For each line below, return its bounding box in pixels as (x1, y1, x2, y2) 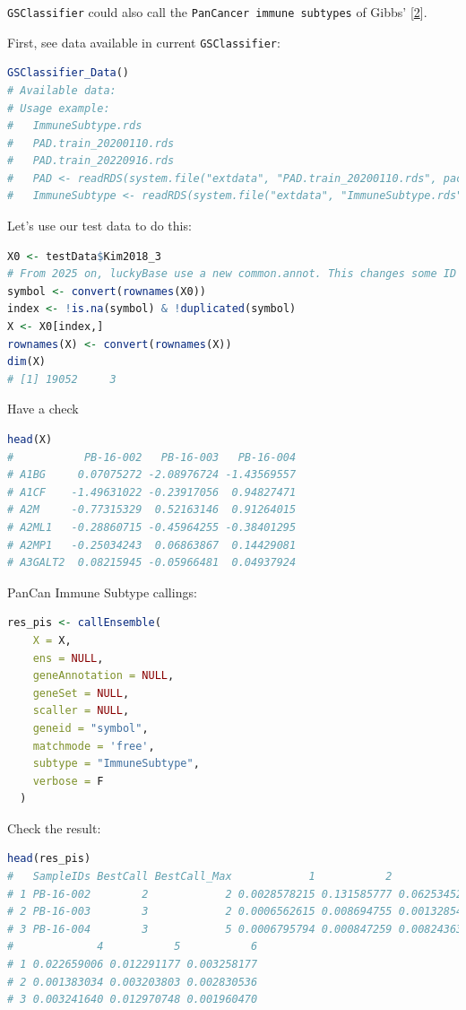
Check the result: (7, 818, 101, 837)
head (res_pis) (7, 852, 91, 866)
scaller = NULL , (32, 704, 130, 718)
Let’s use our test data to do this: (7, 216, 192, 235)
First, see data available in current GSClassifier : (7, 32, 280, 51)
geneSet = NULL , (32, 686, 130, 700)
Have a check (7, 399, 79, 418)
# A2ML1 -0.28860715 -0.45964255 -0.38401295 (7, 520, 297, 534)
